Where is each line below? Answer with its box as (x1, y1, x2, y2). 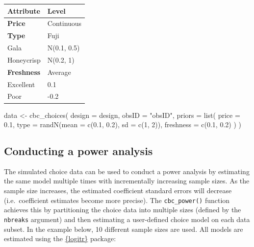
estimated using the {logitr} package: (4, 233, 116, 244)
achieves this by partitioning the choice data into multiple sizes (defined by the (4, 204, 241, 215)
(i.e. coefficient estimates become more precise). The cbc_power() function (4, 195, 230, 205)
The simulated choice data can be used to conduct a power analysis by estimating (4, 166, 250, 176)
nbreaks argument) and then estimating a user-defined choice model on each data (4, 214, 250, 224)
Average (47, 67, 71, 77)
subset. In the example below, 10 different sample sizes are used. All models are (4, 224, 243, 234)
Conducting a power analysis (4, 143, 153, 158)
